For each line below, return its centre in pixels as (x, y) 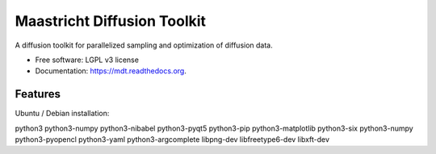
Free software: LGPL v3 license (87, 60)
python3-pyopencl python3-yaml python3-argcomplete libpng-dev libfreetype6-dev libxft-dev (172, 139)
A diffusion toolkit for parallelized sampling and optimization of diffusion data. (144, 45)
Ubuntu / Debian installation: (62, 114)
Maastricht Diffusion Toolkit (110, 21)
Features (38, 94)
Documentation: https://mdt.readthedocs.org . (111, 71)
